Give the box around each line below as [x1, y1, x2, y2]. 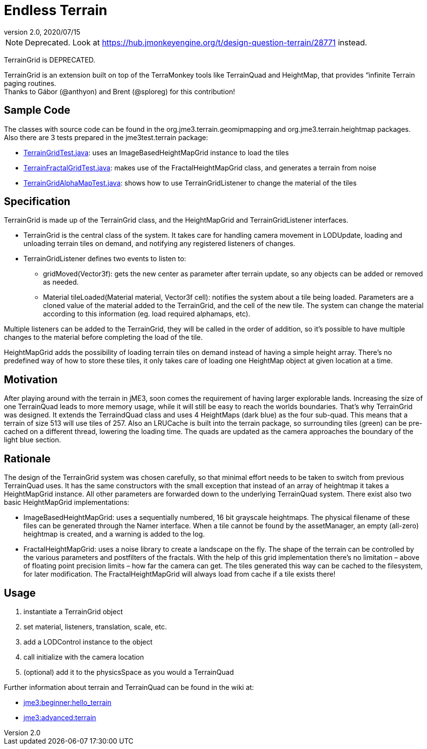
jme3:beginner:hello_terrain [23, 698, 112, 707]
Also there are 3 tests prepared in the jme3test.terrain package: [4, 133, 208, 142]
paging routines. [4, 79, 56, 87]
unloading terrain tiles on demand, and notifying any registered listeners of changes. [23, 239, 296, 248]
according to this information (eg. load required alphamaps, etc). [43, 310, 251, 318]
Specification [4, 195, 70, 208]
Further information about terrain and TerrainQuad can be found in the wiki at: [4, 683, 254, 691]
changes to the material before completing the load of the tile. [4, 333, 203, 342]
